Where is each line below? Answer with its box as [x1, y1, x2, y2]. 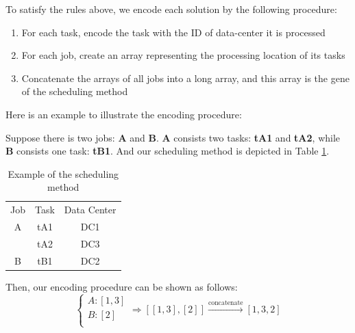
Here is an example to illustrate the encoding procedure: [5, 107, 242, 121]
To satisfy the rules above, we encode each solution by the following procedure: [5, 2, 337, 16]
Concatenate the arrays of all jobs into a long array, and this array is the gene [21, 70, 350, 85]
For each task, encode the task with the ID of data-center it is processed [21, 25, 326, 39]
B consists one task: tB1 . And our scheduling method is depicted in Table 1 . [5, 144, 330, 158]
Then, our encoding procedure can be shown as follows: [5, 279, 238, 293]
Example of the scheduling [8, 166, 119, 181]
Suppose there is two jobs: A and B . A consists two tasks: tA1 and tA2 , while [5, 130, 341, 144]
